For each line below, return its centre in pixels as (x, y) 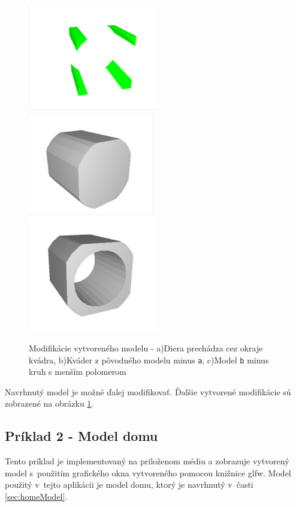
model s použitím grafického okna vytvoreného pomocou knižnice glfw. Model (148, 472)
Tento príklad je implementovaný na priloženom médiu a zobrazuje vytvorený (147, 461)
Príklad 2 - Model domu (81, 436)
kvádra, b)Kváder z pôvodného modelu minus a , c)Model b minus (149, 360)
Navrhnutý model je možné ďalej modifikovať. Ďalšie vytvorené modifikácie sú (148, 391)
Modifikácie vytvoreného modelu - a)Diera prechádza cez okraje (146, 348)
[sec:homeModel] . (36, 496)
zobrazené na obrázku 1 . (49, 403)
